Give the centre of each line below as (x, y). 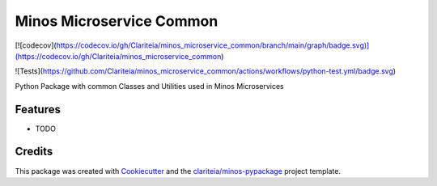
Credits (34, 152)
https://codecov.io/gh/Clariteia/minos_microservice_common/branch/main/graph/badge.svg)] (213, 45)
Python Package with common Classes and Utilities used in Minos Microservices (149, 86)
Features (38, 109)
